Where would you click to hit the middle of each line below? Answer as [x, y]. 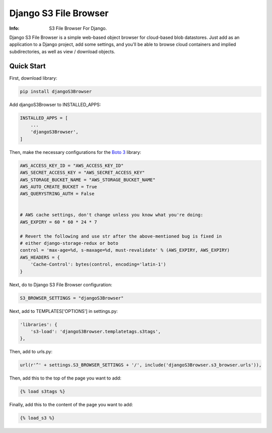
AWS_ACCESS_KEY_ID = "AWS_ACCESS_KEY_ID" [72, 166]
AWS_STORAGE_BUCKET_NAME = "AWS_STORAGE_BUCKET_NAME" [88, 180]
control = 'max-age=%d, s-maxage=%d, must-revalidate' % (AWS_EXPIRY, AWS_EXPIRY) [125, 250]
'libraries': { [39, 324]
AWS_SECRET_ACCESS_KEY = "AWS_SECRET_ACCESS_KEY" [82, 173]
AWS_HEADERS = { [40, 257]
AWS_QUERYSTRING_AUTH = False [57, 194]
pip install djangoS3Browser [56, 91]
